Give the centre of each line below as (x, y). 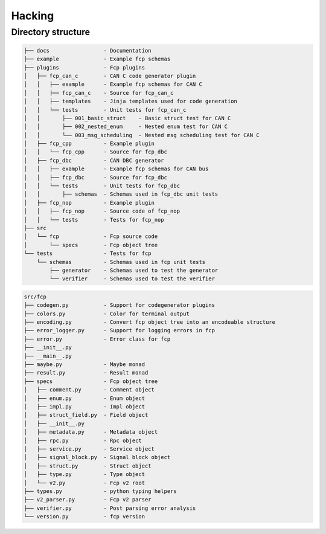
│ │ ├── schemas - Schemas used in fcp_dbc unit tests (121, 194)
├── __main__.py (48, 356)
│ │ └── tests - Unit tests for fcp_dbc (102, 186)
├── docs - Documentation (88, 50)
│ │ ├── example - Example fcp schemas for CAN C (113, 84)
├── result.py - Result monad (86, 373)
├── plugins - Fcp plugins (84, 67)
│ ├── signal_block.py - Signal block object (97, 457)
